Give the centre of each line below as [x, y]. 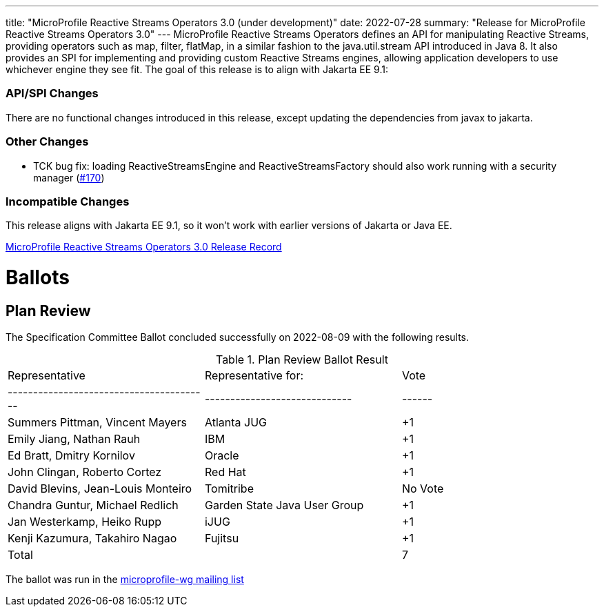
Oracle [222, 456]
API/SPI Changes [52, 93]
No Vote [423, 489]
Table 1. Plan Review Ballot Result [302, 360]
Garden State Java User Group [284, 505]
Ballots [38, 277]
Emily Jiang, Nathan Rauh [74, 439]
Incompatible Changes [68, 201]
